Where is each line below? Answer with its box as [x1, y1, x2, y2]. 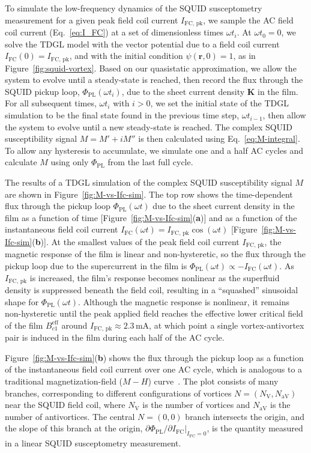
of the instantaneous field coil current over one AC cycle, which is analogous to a [5, 363, 303, 375]
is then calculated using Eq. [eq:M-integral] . [138, 132, 300, 145]
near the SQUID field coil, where [5, 398, 125, 411]
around [61, 318, 88, 331]
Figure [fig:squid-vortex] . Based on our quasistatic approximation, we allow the [5, 61, 297, 74]
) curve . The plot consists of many [148, 374, 279, 387]
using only [50, 156, 89, 168]
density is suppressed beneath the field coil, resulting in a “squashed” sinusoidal [5, 283, 298, 296]
